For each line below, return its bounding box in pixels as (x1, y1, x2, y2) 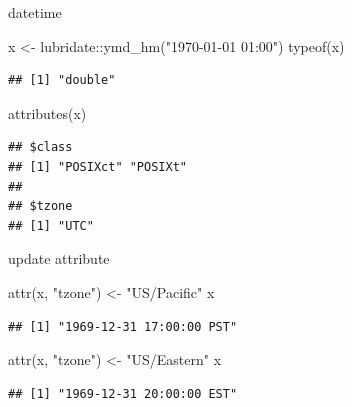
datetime (8, 2, 62, 22)
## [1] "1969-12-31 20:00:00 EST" (8, 386, 238, 401)
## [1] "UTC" (8, 218, 94, 233)
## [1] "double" (8, 73, 116, 88)
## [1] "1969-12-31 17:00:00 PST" (8, 319, 238, 334)
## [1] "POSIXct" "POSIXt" (8, 159, 187, 174)
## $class (8, 140, 73, 155)
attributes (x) (8, 102, 87, 123)
